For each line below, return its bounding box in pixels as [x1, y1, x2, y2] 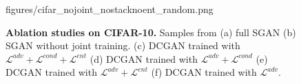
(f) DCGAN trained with [151, 65, 257, 79]
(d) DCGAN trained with [90, 51, 198, 66]
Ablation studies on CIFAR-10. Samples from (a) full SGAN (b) [6, 25, 296, 39]
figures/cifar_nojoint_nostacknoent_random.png [6, 2, 214, 16]
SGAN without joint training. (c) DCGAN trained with [6, 38, 240, 53]
